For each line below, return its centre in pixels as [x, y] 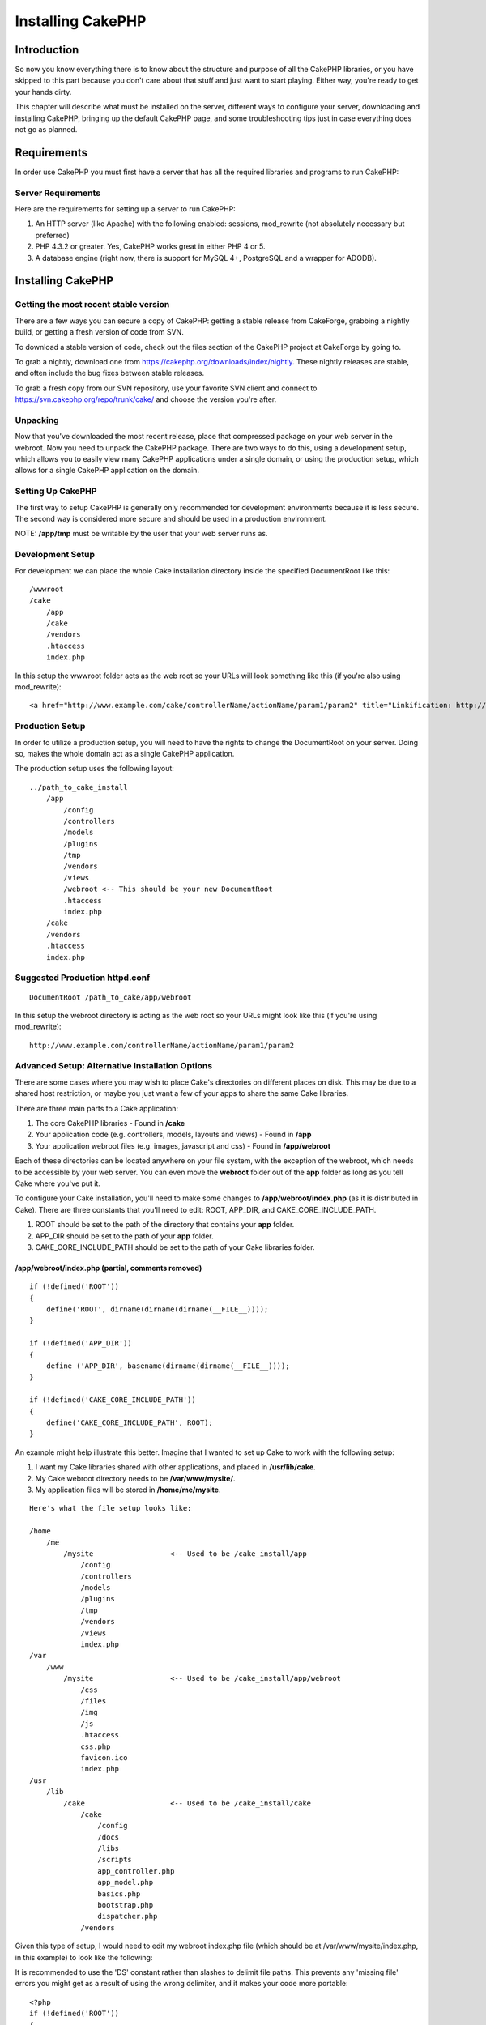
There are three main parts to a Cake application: [96, 1108]
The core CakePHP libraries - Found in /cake [110, 1123]
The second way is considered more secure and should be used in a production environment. [171, 518]
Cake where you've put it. [58, 1183]
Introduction [47, 50]
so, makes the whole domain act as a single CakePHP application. [125, 753]
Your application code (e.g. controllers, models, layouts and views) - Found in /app [173, 1135]
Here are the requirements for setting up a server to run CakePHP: [126, 209]
